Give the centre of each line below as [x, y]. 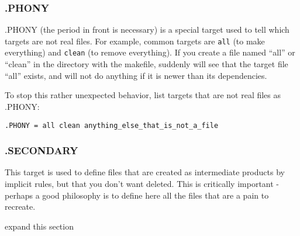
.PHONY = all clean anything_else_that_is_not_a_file [112, 125]
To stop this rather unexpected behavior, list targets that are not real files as [143, 95]
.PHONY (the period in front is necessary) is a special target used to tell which [147, 29]
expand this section [39, 226]
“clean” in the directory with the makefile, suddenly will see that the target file [146, 64]
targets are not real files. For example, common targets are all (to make [135, 41]
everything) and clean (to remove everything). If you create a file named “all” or [150, 52]
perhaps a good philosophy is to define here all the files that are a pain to [137, 195]
